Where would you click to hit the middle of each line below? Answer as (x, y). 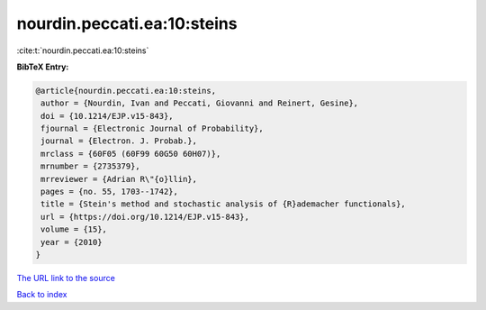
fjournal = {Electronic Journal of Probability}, (153, 129)
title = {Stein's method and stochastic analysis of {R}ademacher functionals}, (224, 204)
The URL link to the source (66, 278)
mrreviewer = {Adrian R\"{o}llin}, (119, 179)
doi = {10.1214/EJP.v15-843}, (108, 116)
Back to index (42, 295)
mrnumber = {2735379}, (91, 166)
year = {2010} (72, 242)
